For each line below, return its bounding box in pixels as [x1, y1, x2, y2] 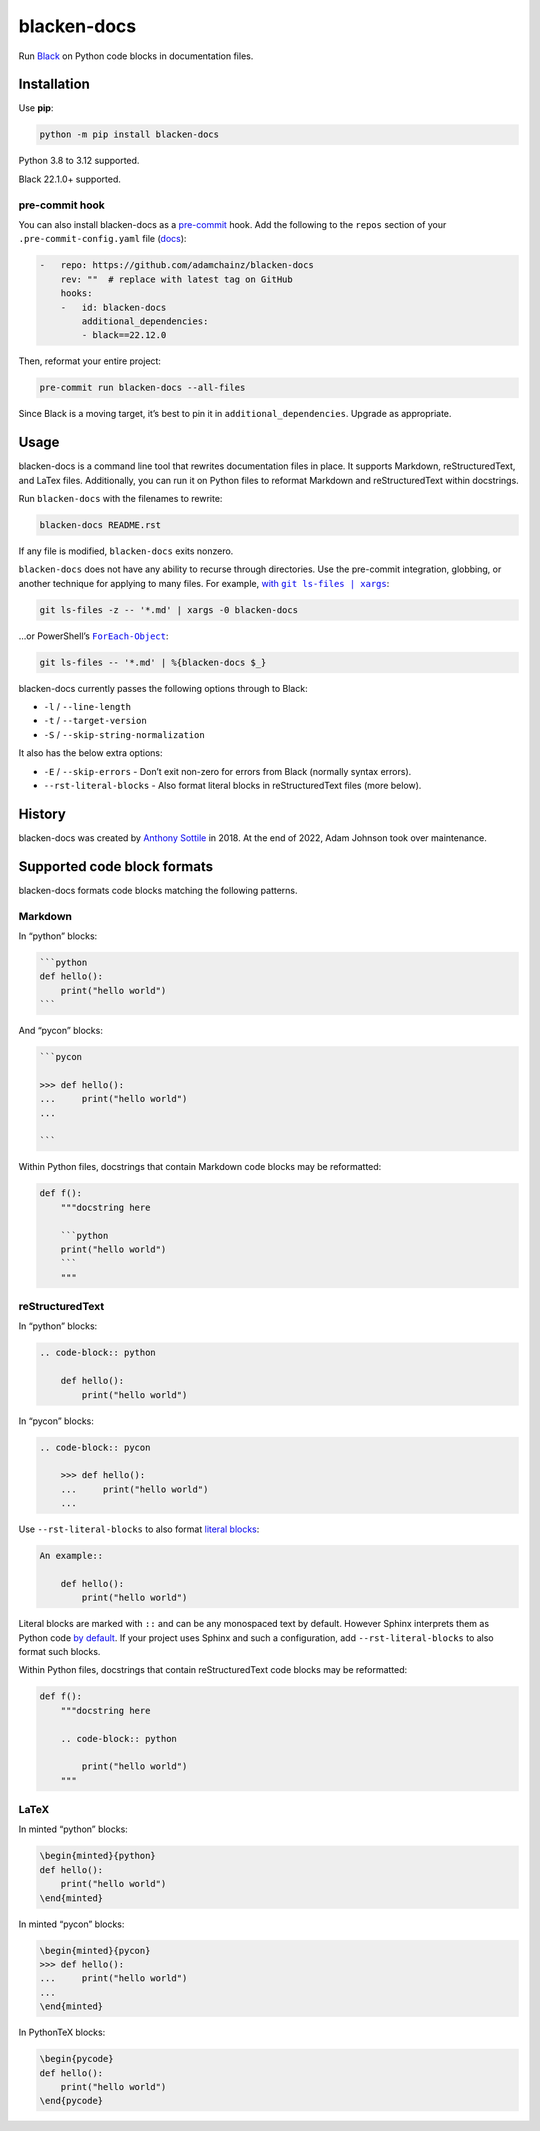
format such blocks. [18, 1646, 101, 1658]
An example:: [39, 1550, 104, 1562]
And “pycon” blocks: [18, 1025, 104, 1037]
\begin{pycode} [39, 2053, 114, 2065]
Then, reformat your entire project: [18, 355, 162, 367]
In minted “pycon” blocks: [18, 1918, 125, 1930]
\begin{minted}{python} [39, 1850, 157, 1862]
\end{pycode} [39, 2095, 104, 2107]
